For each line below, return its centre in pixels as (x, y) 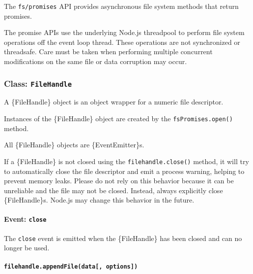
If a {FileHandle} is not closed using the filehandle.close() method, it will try (126, 161)
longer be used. (27, 248)
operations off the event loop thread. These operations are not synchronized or (122, 42)
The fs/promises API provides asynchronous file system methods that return (121, 6)
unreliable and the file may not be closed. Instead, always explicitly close (113, 190)
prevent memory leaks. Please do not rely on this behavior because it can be (119, 181)
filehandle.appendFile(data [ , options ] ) (71, 266)
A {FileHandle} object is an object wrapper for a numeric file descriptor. (114, 102)
